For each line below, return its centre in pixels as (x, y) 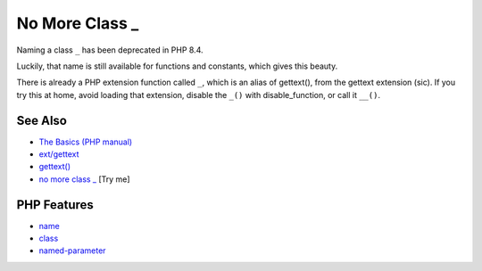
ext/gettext (59, 154)
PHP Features (55, 205)
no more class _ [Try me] (84, 179)
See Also (42, 120)
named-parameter (72, 250)
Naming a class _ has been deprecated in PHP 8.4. (110, 50)
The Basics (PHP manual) (86, 142)
